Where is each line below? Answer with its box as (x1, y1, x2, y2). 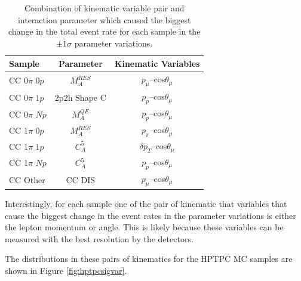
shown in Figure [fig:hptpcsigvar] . (5, 264, 127, 277)
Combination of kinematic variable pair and (24, 2, 185, 14)
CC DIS (66, 173, 96, 186)
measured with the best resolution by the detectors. (5, 232, 193, 245)
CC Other (9, 173, 45, 186)
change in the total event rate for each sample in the (8, 25, 201, 38)
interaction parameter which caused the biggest (17, 13, 191, 26)
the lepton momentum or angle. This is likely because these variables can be (5, 221, 284, 233)
